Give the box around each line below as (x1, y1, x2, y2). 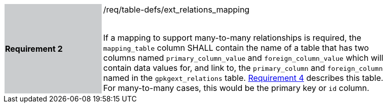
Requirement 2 (5, 44, 63, 54)
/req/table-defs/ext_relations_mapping (103, 5, 250, 15)
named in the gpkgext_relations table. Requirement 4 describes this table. (103, 73, 383, 83)
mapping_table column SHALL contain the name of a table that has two (103, 43, 369, 53)
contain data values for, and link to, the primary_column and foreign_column (103, 63, 383, 73)
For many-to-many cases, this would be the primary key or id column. (103, 83, 369, 93)
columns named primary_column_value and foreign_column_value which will (103, 53, 383, 63)
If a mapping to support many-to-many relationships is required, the (103, 33, 362, 43)
